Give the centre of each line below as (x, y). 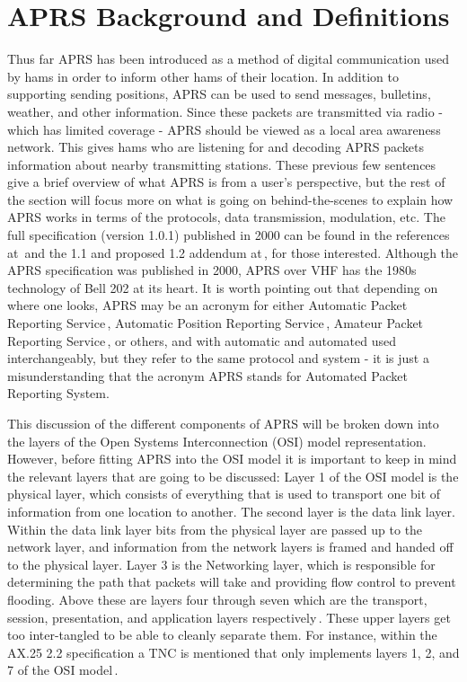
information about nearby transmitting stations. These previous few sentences (222, 164)
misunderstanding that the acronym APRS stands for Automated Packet (207, 375)
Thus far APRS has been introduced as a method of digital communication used (228, 59)
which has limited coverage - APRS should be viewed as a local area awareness (224, 129)
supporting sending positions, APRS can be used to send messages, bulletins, (219, 94)
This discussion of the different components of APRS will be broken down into (223, 423)
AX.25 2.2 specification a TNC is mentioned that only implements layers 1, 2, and (233, 652)
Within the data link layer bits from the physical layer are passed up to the (215, 529)
